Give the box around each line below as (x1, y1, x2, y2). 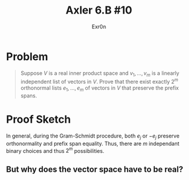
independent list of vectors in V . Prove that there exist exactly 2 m (20, 77, 178, 86)
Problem (6, 50, 48, 63)
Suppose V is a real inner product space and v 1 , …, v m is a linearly (20, 69, 180, 78)
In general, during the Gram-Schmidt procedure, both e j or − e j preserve (6, 132, 180, 140)
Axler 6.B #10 (65, 4, 132, 17)
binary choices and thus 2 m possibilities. (6, 146, 105, 154)
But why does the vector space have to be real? (6, 164, 184, 174)
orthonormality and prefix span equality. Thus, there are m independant (6, 140, 180, 147)
